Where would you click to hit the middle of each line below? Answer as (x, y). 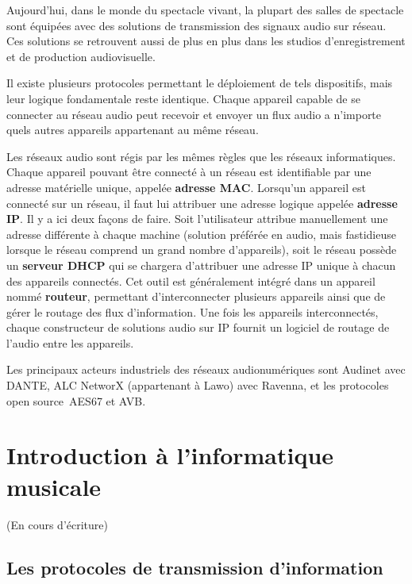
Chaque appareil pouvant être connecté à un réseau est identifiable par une (189, 172)
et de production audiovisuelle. (81, 56)
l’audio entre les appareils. (70, 342)
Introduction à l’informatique (170, 455)
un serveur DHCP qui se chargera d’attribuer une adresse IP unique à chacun (201, 265)
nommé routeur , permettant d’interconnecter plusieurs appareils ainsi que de (196, 296)
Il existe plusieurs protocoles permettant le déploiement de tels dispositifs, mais (200, 83)
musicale (54, 486)
